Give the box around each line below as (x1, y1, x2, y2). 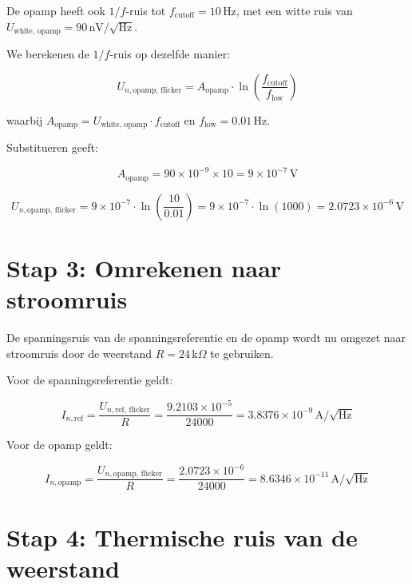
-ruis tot (125, 2, 166, 18)
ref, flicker (115, 406, 150, 415)
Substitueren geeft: (6, 139, 98, 156)
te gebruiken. (210, 344, 274, 361)
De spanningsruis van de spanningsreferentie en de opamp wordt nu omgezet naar (6, 328, 406, 345)
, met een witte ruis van (236, 2, 353, 18)
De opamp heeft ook (6, 2, 105, 18)
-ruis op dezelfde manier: (109, 46, 231, 62)
